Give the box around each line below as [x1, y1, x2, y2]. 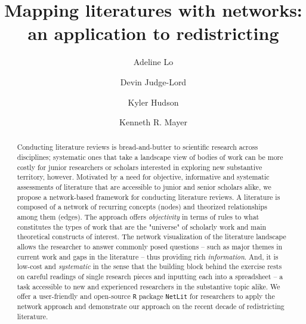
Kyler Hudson [128, 95, 179, 108]
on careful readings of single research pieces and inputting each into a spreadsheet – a [17, 271, 283, 282]
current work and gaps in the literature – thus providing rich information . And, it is [17, 251, 279, 261]
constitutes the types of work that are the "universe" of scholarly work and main [17, 221, 267, 232]
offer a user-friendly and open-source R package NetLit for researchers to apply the [17, 291, 275, 301]
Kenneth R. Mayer [119, 116, 187, 128]
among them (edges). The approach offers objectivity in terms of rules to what [17, 212, 259, 222]
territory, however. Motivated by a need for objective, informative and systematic [17, 172, 270, 182]
